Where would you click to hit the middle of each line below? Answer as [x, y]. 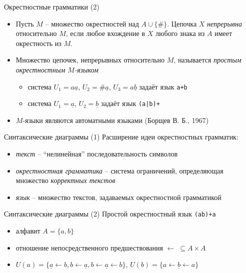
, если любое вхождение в [105, 33]
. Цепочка [182, 23]
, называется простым [207, 60]
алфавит [28, 231]
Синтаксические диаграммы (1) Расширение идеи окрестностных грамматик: [121, 137]
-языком [86, 69]
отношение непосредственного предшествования [89, 247]
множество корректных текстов [65, 180]
